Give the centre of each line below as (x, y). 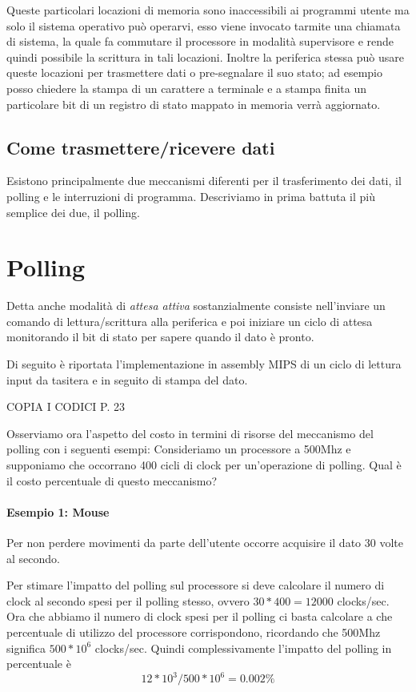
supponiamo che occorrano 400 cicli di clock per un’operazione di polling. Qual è (204, 465)
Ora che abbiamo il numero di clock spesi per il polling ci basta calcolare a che (200, 616)
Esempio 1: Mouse (58, 511)
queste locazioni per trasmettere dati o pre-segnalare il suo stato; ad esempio (194, 72)
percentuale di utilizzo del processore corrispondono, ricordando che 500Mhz (194, 632)
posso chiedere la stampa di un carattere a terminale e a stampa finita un (186, 88)
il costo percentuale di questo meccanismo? (112, 480)
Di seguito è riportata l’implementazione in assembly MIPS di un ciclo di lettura (204, 364)
